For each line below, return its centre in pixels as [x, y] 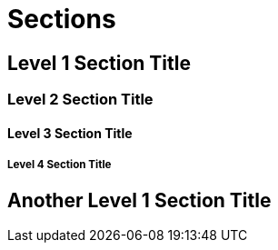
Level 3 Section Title [70, 133]
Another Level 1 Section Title [139, 200]
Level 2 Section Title [80, 100]
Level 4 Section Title [60, 165]
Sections [62, 19]
